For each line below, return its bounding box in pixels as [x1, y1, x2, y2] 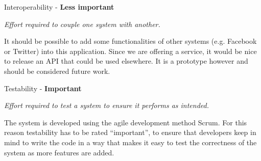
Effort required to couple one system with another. [4, 18, 160, 29]
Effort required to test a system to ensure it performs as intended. [4, 100, 209, 111]
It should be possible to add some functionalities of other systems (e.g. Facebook [4, 36, 257, 46]
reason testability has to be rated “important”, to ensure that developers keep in [4, 127, 256, 138]
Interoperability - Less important [4, 2, 114, 12]
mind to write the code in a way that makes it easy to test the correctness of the [4, 137, 257, 147]
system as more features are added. [4, 147, 114, 157]
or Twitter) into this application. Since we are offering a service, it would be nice [4, 45, 257, 56]
